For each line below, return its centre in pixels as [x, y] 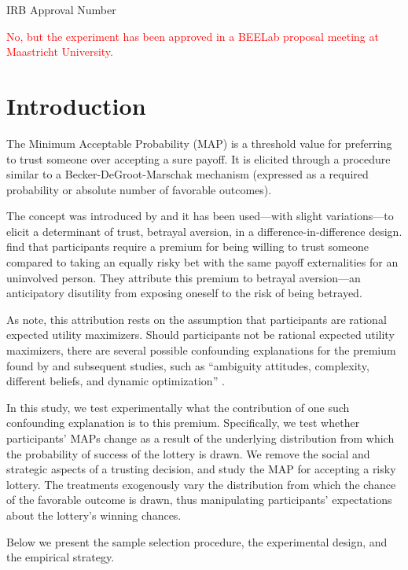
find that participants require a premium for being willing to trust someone [187, 246]
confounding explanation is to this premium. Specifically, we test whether [183, 423]
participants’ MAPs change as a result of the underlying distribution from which [200, 438]
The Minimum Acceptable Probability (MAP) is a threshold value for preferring [199, 143]
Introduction [76, 105]
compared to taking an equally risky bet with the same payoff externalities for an [202, 262]
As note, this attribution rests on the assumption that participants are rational [197, 319]
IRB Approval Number [61, 9]
